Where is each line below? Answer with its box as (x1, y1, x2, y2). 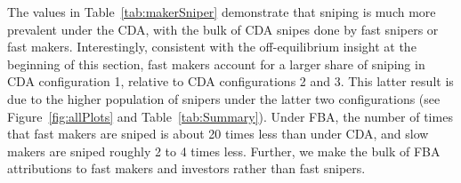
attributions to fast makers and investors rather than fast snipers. (7, 159, 366, 178)
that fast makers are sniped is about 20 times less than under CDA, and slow (7, 124, 429, 143)
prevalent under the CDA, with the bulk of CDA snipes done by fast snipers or (7, 20, 439, 38)
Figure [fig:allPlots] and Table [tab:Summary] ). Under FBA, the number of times (7, 107, 453, 125)
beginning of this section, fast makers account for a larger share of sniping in (7, 54, 425, 73)
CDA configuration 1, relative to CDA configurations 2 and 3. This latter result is (7, 72, 454, 91)
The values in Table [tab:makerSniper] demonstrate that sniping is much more (7, 3, 436, 20)
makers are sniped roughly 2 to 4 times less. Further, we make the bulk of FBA (7, 141, 441, 160)
